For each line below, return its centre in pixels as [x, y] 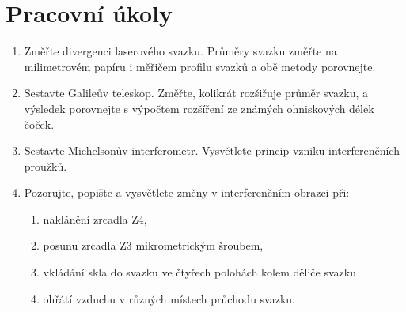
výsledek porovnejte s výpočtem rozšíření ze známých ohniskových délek [199, 108]
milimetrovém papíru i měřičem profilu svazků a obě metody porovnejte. [200, 66]
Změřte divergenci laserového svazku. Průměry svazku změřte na [180, 51]
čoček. [39, 124]
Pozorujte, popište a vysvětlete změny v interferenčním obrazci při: [187, 192]
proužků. [46, 165]
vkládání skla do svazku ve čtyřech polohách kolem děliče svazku [199, 272]
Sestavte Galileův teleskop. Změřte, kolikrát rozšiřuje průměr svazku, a [196, 93]
